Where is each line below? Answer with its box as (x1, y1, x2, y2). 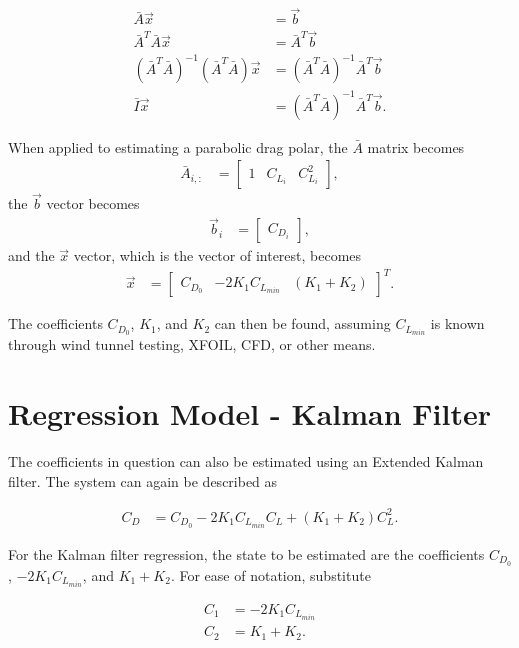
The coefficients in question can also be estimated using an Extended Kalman (8, 451, 484, 472)
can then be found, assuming (214, 313, 391, 334)
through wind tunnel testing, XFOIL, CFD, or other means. (8, 334, 376, 355)
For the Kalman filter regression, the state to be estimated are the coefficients (8, 544, 485, 564)
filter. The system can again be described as (8, 470, 278, 491)
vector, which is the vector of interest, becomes (73, 245, 362, 266)
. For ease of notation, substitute (170, 564, 371, 585)
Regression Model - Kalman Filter (8, 393, 492, 434)
